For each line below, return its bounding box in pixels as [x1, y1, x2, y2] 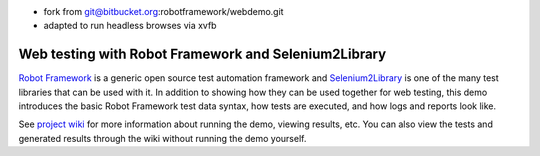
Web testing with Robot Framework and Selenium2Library [18, 46, 387, 63]
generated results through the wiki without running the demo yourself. [18, 132, 307, 144]
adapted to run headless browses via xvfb [43, 20, 217, 32]
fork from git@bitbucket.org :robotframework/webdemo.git [43, 6, 284, 17]
